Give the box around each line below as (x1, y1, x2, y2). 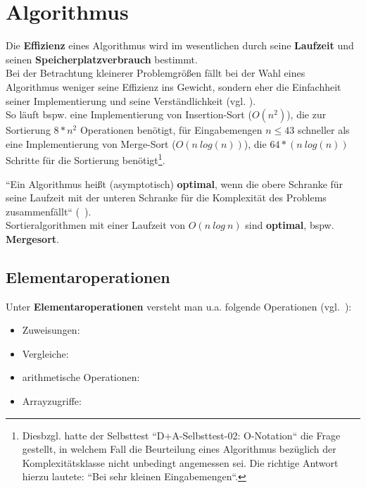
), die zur (286, 107, 327, 122)
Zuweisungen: (22, 323, 80, 337)
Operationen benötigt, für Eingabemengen (80, 123, 263, 137)
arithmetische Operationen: (22, 370, 140, 384)
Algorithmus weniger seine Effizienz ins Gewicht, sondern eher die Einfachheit (6, 79, 341, 94)
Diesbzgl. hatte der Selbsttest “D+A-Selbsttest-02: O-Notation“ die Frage (22, 427, 341, 442)
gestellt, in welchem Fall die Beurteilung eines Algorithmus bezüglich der (22, 442, 336, 456)
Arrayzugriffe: (22, 394, 82, 408)
